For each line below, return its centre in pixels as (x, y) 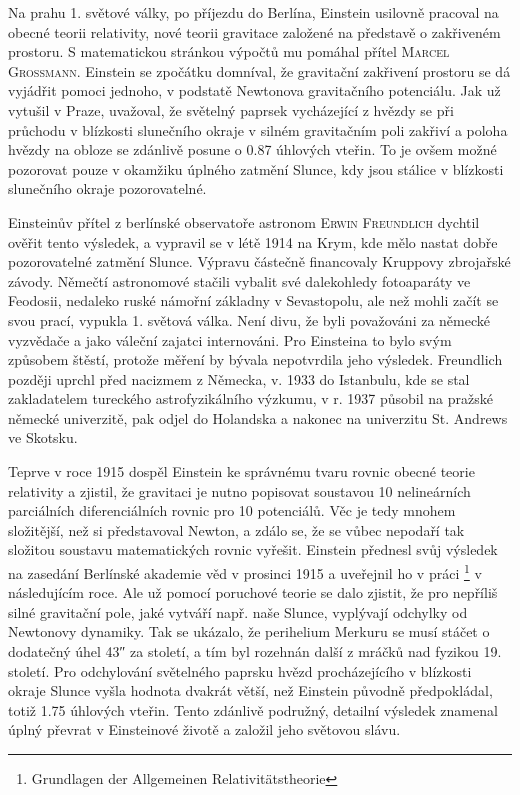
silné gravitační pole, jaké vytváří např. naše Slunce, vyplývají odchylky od (238, 611)
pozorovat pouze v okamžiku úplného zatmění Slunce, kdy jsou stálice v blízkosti (256, 168)
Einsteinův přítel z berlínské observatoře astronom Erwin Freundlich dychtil (244, 221)
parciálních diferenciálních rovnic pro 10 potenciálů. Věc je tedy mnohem (232, 510)
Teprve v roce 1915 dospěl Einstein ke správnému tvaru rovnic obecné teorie (241, 471)
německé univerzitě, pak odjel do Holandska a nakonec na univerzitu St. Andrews (258, 417)
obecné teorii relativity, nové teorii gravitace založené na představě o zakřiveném (254, 31)
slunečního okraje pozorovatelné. (107, 188)
